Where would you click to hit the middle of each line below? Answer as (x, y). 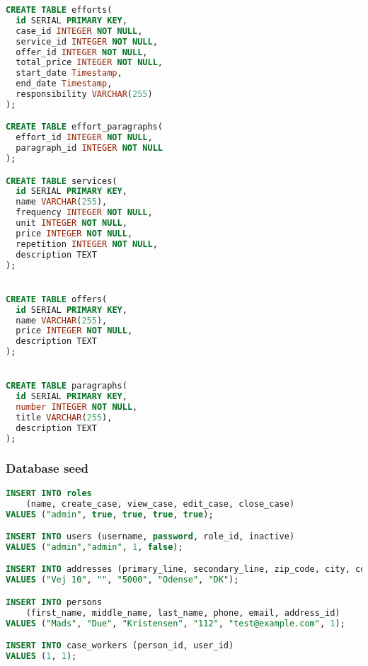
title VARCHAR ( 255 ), (64, 417)
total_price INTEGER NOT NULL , (89, 63)
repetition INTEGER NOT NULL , (87, 244)
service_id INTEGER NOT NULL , (87, 41)
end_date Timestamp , (64, 84)
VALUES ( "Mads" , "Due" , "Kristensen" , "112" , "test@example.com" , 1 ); (176, 623)
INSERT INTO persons (54, 602)
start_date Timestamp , (69, 73)
